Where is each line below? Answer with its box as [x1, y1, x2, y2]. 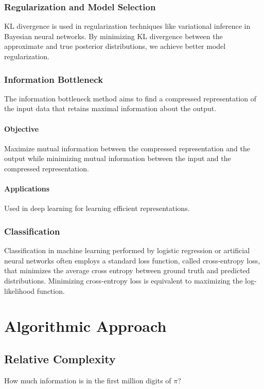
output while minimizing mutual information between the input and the [4, 153, 231, 164]
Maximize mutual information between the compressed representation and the [4, 143, 250, 153]
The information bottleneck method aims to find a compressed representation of [4, 93, 257, 103]
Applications [4, 183, 50, 194]
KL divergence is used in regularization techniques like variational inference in [4, 21, 251, 31]
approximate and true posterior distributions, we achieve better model [4, 41, 226, 51]
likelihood [4, 285, 35, 296]
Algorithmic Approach [4, 315, 167, 337]
